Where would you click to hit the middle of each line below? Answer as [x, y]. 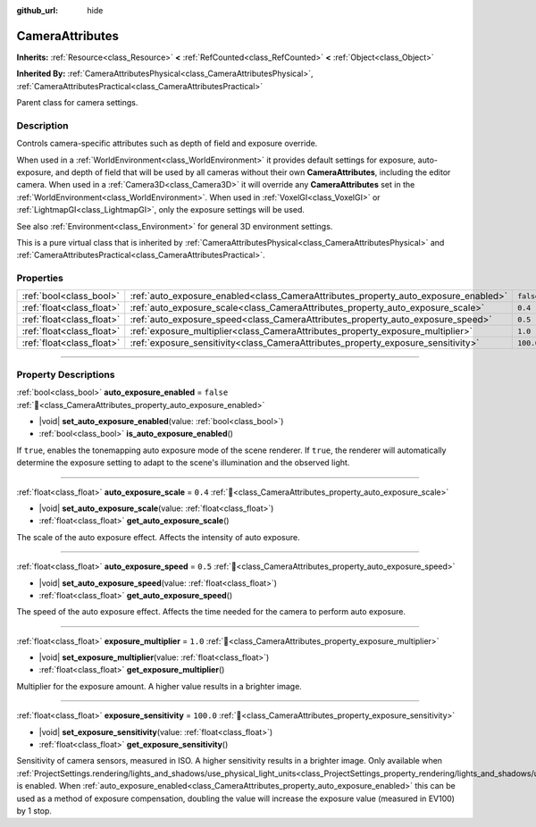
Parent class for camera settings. [77, 103]
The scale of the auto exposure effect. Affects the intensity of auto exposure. [158, 537]
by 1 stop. [34, 811]
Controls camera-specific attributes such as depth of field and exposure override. [167, 144]
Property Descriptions [66, 374]
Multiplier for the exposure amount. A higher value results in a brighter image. [159, 686]
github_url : [37, 10]
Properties [40, 279]
